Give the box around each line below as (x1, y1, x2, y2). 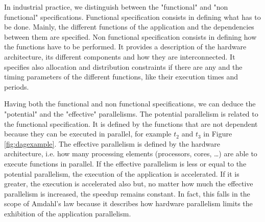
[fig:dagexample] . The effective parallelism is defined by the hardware (4, 138, 220, 149)
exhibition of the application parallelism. (4, 208, 131, 218)
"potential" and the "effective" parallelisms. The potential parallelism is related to (4, 108, 258, 119)
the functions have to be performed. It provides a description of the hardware (4, 41, 247, 52)
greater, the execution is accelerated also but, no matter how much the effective (4, 178, 253, 189)
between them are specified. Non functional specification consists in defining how (4, 31, 257, 42)
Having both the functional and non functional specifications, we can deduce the (4, 98, 256, 109)
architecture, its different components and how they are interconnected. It (4, 51, 235, 62)
